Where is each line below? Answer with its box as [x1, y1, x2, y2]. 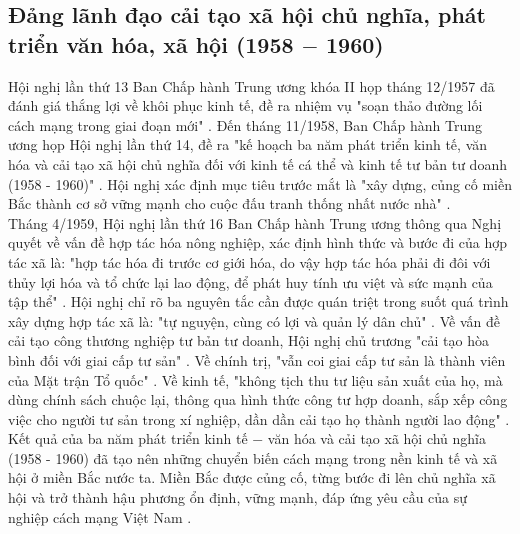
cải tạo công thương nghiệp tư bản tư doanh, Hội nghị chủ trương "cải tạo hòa [8, 330, 489, 351]
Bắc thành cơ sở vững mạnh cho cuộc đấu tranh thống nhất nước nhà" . [8, 193, 451, 214]
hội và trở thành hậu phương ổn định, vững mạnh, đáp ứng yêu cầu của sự [8, 487, 468, 508]
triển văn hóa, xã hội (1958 [8, 28, 294, 59]
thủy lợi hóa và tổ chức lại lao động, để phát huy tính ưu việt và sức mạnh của [8, 271, 493, 292]
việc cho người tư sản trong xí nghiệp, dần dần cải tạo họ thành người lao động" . [8, 408, 510, 429]
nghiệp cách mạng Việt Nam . [8, 506, 192, 527]
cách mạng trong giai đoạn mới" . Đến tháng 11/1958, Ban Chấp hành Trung [8, 114, 482, 135]
